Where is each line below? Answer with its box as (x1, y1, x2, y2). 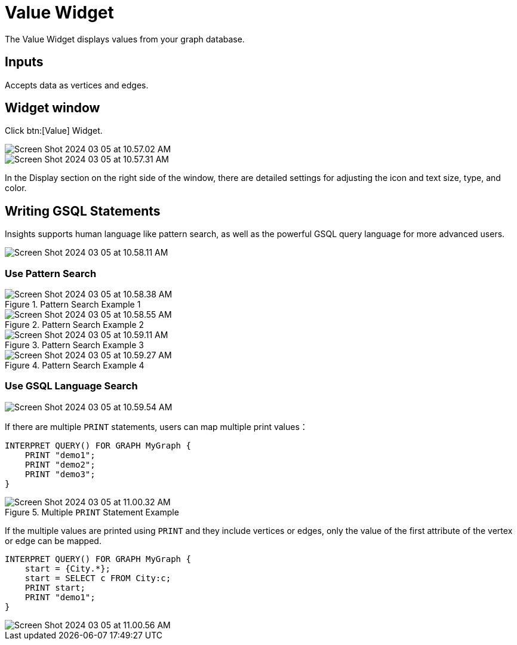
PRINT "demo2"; (24, 459, 96, 469)
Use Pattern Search (5, 267, 97, 279)
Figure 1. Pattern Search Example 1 (5, 299, 141, 310)
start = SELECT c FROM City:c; (24, 573, 171, 583)
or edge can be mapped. (5, 535, 101, 546)
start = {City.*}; (24, 563, 111, 573)
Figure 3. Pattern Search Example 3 (5, 340, 144, 351)
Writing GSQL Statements (5, 203, 161, 219)
